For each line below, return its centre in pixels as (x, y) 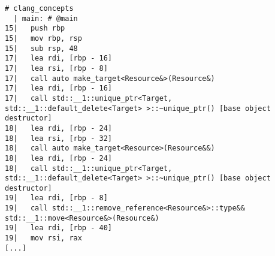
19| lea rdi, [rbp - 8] (56, 198)
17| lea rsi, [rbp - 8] (56, 68)
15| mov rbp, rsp (43, 38)
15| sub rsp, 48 (41, 48)
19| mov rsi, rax (43, 238)
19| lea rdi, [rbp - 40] (58, 228)
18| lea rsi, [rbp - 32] (58, 138)
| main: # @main (46, 18)
